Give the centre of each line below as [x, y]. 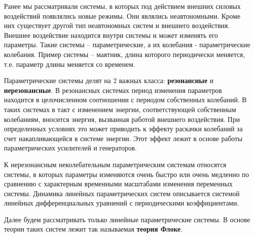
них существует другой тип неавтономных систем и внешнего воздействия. [117, 25]
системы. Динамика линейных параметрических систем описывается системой [122, 193]
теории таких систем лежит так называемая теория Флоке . [93, 229]
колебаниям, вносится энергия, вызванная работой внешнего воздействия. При [122, 119]
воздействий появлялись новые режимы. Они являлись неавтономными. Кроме [122, 15]
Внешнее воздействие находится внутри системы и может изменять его [111, 35]
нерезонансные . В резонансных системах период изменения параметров [113, 90]
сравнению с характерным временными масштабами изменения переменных [118, 184]
